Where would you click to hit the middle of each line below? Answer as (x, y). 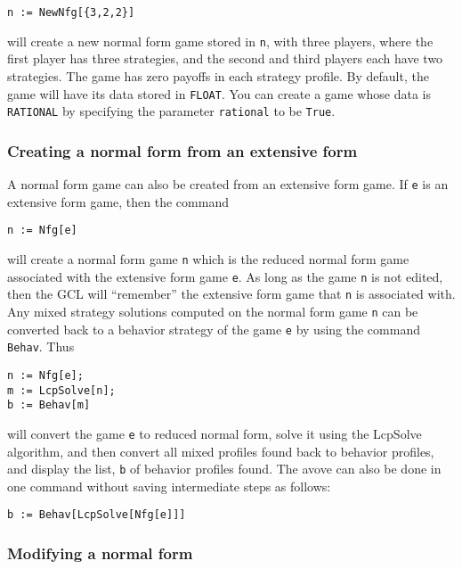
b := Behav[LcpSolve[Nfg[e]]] (97, 515)
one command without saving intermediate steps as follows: (169, 486)
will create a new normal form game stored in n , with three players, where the (220, 41)
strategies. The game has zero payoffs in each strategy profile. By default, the (218, 75)
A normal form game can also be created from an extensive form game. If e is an (228, 184)
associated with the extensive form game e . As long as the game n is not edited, (225, 276)
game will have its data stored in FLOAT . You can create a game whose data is (219, 93)
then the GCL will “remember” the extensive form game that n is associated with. (231, 294)
